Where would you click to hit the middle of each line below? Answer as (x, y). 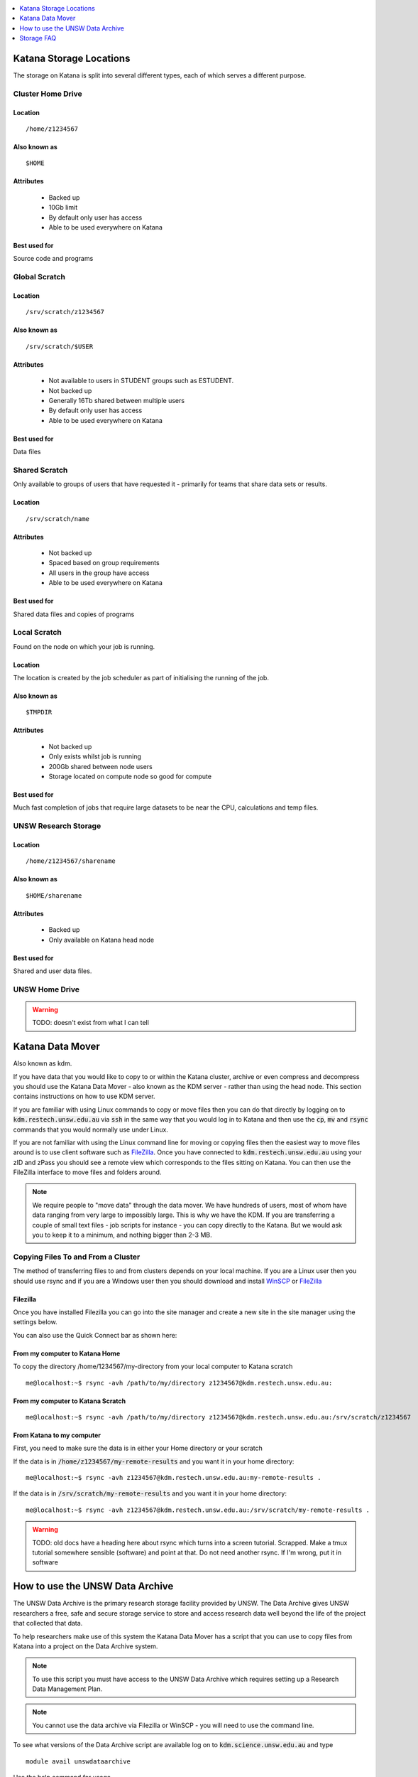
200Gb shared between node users (100, 766)
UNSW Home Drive (46, 989)
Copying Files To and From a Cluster (77, 1257)
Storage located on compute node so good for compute (130, 777)
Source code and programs (53, 259)
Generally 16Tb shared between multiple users (116, 400)
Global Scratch (39, 277)
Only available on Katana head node (101, 940)
